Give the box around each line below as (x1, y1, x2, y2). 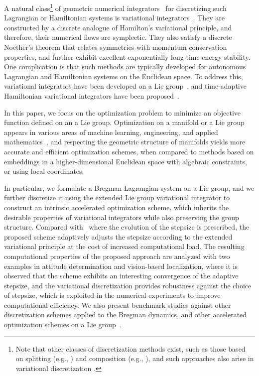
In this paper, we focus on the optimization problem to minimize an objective (4, 107, 241, 118)
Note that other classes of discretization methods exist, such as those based (15, 343, 246, 354)
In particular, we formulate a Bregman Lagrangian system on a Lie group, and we (4, 182, 255, 193)
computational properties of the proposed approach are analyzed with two (4, 251, 230, 261)
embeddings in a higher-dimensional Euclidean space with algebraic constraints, (4, 156, 247, 166)
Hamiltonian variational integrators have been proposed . (4, 91, 179, 101)
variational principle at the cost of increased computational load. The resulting (4, 241, 245, 251)
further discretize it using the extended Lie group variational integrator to (4, 192, 230, 203)
